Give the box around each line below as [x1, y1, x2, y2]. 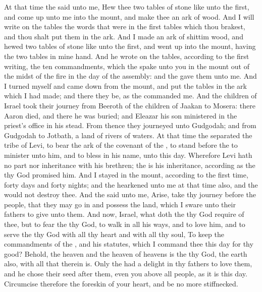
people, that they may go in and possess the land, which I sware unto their [4, 199, 236, 209]
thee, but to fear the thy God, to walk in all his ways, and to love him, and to [4, 219, 245, 229]
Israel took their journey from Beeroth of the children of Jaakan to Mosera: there [4, 100, 255, 110]
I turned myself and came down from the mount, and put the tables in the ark [4, 80, 247, 91]
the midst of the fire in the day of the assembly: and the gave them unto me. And [4, 71, 257, 81]
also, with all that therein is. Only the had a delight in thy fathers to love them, [4, 258, 252, 269]
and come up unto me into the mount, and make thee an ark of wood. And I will [4, 11, 254, 22]
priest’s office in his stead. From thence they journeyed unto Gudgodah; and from [4, 120, 256, 131]
